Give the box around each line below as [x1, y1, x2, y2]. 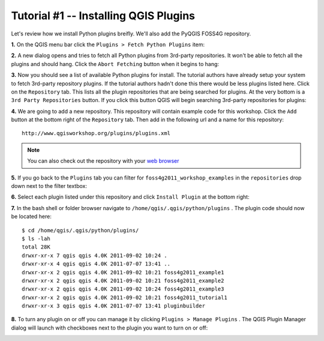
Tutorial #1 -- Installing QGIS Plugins [11, 9, 195, 22]
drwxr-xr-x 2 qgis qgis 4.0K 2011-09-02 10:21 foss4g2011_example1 [22, 269, 224, 276]
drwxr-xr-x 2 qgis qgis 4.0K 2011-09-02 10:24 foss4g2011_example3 [22, 286, 224, 292]
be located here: [11, 213, 52, 220]
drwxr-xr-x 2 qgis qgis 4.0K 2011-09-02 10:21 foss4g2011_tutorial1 [22, 294, 227, 301]
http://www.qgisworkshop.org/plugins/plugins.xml [22, 130, 171, 137]
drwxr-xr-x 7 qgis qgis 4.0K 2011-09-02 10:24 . [22, 252, 167, 259]
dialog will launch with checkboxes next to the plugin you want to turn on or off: [11, 324, 208, 331]
